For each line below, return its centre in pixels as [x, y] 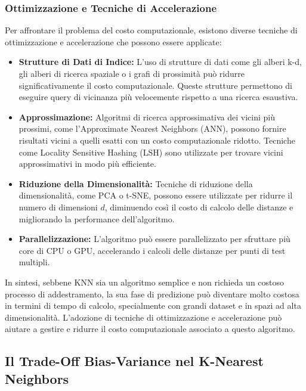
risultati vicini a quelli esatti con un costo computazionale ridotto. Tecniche [157, 140]
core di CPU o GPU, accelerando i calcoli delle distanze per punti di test [152, 250]
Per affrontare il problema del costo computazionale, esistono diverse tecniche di [151, 30]
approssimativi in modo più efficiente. [87, 164]
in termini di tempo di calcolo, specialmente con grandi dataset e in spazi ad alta [153, 305]
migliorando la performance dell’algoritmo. [97, 218]
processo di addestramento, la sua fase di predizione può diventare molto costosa [152, 294]
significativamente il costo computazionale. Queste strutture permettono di [155, 85]
